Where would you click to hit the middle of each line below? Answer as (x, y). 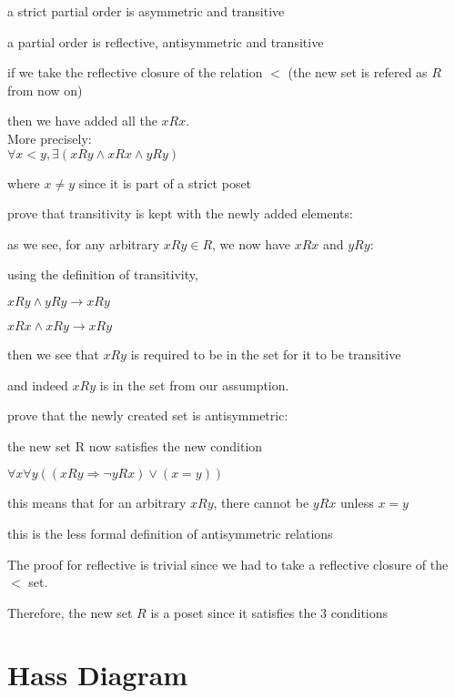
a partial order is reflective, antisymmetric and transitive (166, 41)
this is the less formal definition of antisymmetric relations (170, 533)
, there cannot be (261, 503)
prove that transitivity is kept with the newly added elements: (180, 213)
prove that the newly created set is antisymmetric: (148, 415)
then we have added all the (82, 121)
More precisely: (50, 138)
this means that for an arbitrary (97, 503)
